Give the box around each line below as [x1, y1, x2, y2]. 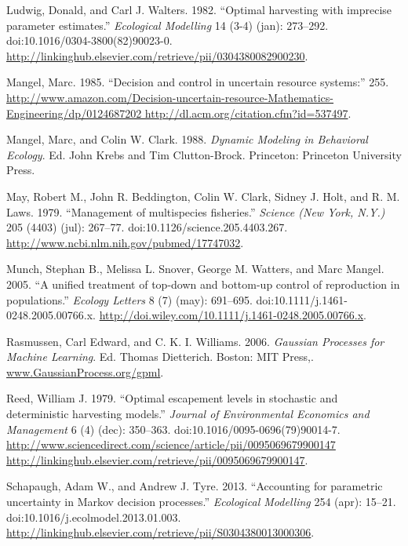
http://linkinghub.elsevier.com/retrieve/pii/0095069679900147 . [6, 451, 308, 468]
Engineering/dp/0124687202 [6, 104, 142, 121]
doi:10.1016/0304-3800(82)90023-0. [6, 32, 173, 49]
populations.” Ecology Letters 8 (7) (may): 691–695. [6, 291, 253, 308]
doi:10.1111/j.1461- [256, 291, 348, 308]
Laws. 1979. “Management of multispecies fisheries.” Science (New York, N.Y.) [6, 203, 385, 220]
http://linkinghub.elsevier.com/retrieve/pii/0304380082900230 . [6, 47, 308, 64]
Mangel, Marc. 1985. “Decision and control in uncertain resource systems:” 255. [6, 74, 389, 90]
